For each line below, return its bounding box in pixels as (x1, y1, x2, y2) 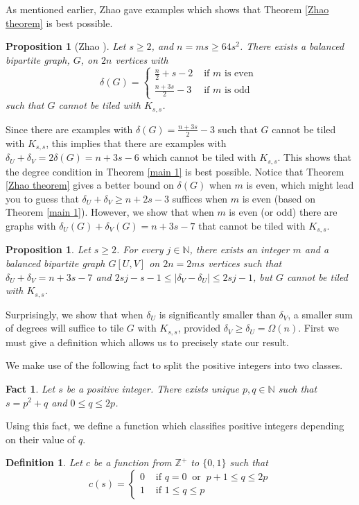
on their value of (6, 431, 76, 446)
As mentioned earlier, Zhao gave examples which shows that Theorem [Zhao (6, 2, 329, 16)
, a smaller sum (288, 307, 353, 321)
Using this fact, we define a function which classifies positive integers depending (6, 418, 344, 433)
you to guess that (6, 191, 79, 205)
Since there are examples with (6, 121, 133, 136)
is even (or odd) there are (229, 205, 338, 219)
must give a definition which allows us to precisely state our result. (6, 334, 289, 349)
